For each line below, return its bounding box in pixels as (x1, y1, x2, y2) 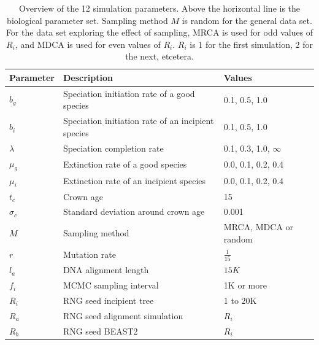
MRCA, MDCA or (223, 220, 294, 233)
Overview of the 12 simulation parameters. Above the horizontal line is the (18, 2, 301, 14)
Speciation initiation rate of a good (63, 87, 195, 99)
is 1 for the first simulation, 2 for (190, 37, 313, 50)
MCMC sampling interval (63, 279, 159, 292)
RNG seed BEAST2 (63, 324, 138, 337)
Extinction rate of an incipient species (63, 174, 206, 187)
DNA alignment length (63, 263, 149, 276)
